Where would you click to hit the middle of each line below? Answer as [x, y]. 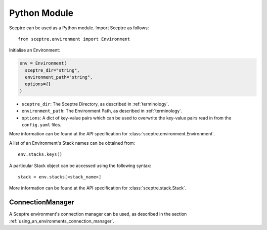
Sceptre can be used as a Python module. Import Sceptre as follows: [79, 28]
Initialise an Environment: [35, 50]
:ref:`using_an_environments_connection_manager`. [62, 221]
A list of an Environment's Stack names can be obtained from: [72, 143]
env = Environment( [43, 63]
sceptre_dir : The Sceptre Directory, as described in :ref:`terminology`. [95, 104]
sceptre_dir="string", [52, 70]
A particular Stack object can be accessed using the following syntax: [80, 166]
